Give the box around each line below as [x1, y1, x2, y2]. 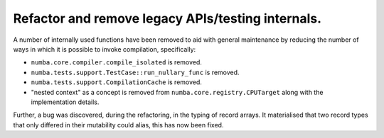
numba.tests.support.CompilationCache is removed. [31, 78, 203, 86]
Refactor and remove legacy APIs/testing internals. [13, 11, 322, 26]
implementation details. [31, 98, 100, 106]
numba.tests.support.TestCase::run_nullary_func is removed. [31, 68, 240, 76]
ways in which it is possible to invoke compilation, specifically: [13, 45, 196, 53]
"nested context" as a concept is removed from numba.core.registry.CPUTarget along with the [31, 88, 324, 96]
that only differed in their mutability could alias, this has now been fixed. [13, 120, 224, 129]
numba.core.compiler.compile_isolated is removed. [31, 58, 203, 67]
